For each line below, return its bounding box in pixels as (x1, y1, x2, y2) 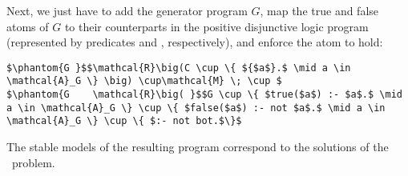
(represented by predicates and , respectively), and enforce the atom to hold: (6, 34, 383, 50)
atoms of (6, 18, 49, 34)
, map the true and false (260, 2, 379, 18)
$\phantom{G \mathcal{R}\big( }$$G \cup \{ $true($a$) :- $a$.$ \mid (6, 89, 402, 101)
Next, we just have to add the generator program (6, 2, 248, 18)
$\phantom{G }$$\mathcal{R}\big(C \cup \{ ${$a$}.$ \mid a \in (6, 62, 351, 74)
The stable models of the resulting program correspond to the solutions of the (6, 138, 389, 155)
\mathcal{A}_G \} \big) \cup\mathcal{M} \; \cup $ (6, 75, 282, 87)
